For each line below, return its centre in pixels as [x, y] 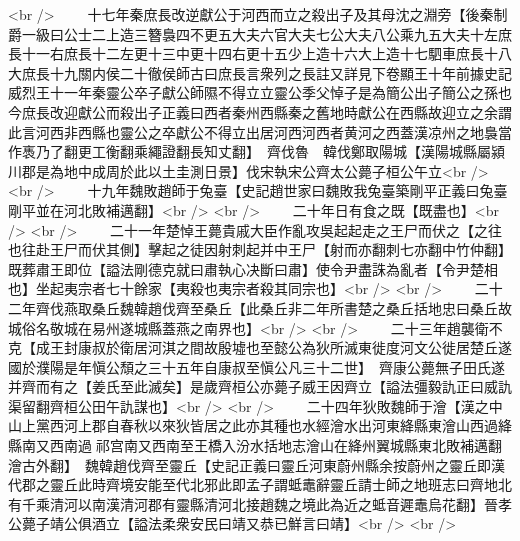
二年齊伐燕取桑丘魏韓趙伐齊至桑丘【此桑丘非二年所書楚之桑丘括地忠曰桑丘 [253, 307]
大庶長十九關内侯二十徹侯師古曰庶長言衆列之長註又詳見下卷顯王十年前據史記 [260, 72]
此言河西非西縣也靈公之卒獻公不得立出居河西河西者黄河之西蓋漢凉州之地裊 [253, 131]
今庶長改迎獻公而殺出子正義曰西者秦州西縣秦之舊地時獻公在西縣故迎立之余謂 [260, 111]
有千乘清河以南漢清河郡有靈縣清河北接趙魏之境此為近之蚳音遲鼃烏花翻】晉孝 [260, 503]
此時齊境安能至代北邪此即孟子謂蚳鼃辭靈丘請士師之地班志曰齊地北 [294, 484]
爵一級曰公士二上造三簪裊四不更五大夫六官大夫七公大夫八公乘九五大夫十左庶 [260, 33]
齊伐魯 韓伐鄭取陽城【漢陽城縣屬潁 [385, 151]
